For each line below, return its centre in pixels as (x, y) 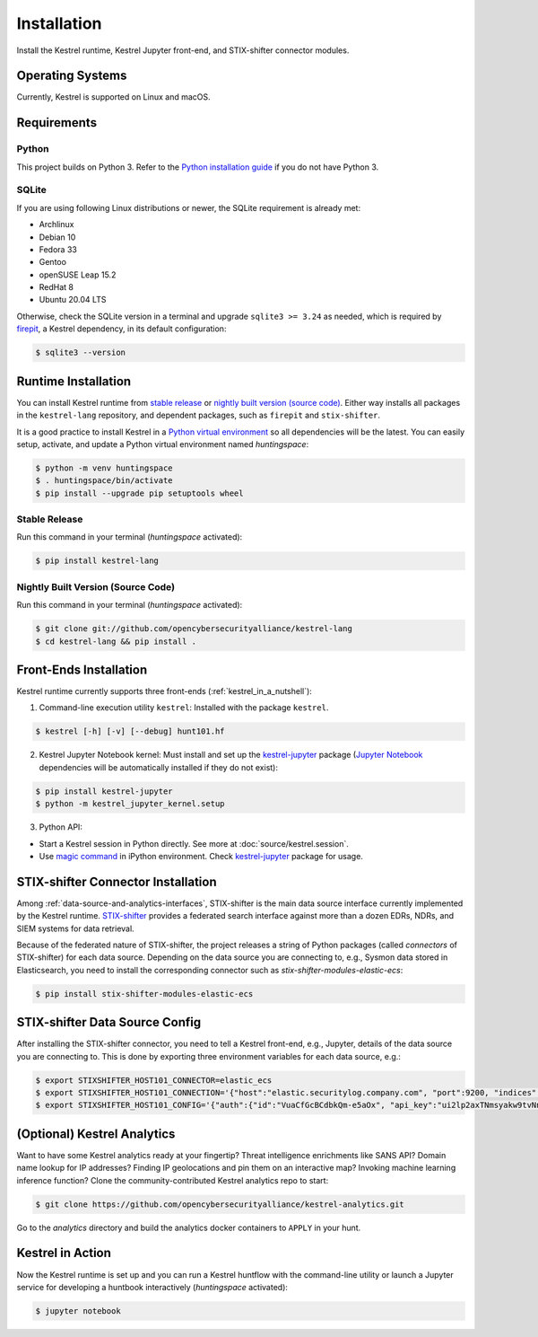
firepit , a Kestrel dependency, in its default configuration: (121, 329)
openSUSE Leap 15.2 (78, 275)
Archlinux (56, 224)
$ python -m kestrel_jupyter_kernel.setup (130, 804)
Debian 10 (57, 237)
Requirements (57, 123)
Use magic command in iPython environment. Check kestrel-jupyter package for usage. (201, 856)
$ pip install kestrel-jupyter (104, 791)
